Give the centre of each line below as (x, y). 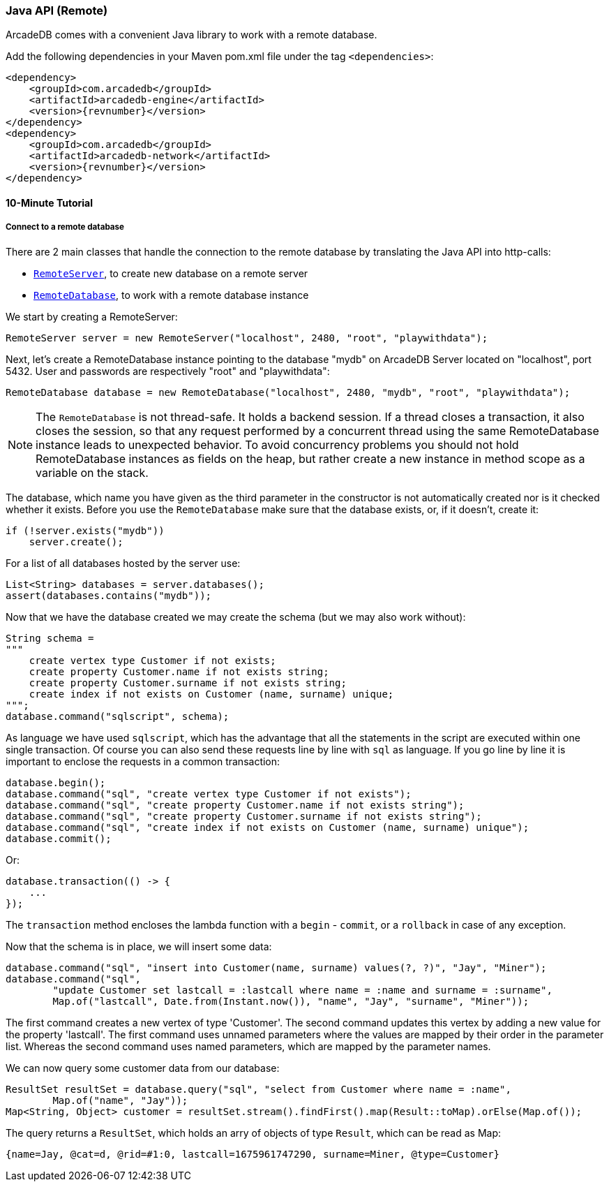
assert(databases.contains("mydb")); (109, 595)
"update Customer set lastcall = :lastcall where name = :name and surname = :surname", (302, 990)
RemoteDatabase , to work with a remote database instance (171, 295)
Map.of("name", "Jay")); (120, 1100)
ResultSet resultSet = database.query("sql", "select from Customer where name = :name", (258, 1089)
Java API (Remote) (57, 10)
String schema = (50, 638)
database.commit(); (59, 838)
